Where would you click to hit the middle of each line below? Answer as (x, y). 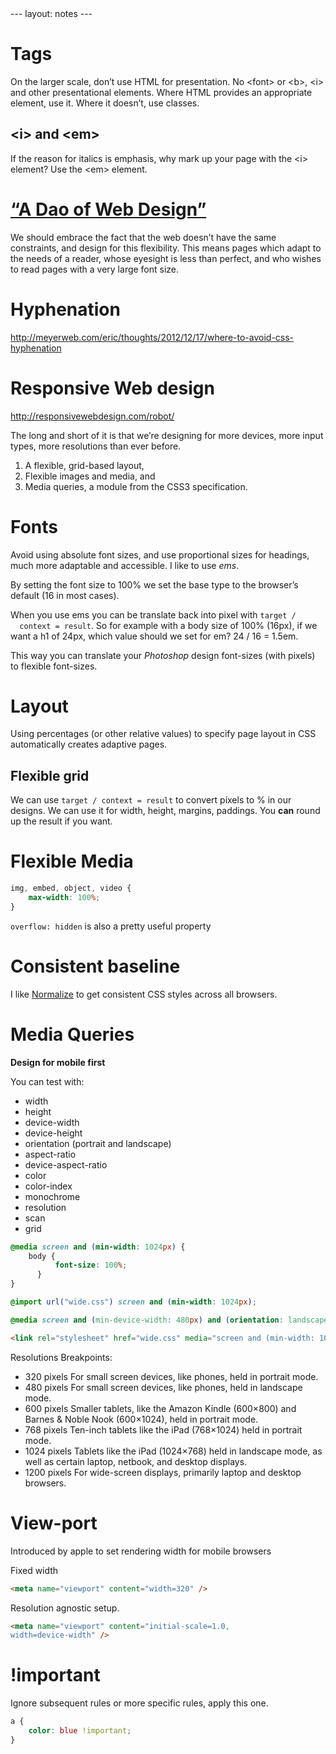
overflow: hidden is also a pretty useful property (111, 926)
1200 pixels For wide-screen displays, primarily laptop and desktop (163, 1472)
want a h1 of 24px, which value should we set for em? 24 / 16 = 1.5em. (154, 636)
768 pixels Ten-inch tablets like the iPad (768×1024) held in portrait (163, 1429)
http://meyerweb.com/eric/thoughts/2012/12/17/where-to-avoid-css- (152, 337)
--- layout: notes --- (51, 13)
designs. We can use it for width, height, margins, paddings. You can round (165, 811)
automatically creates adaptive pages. (89, 744)
